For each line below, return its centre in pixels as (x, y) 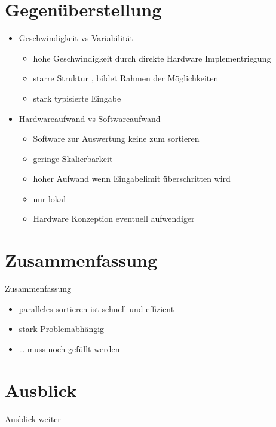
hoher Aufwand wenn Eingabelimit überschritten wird (132, 179)
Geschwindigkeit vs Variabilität (76, 38)
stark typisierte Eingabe (77, 98)
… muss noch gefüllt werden (69, 348)
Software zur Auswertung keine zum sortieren (116, 138)
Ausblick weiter (33, 418)
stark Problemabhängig (62, 329)
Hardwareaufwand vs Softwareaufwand (90, 118)
